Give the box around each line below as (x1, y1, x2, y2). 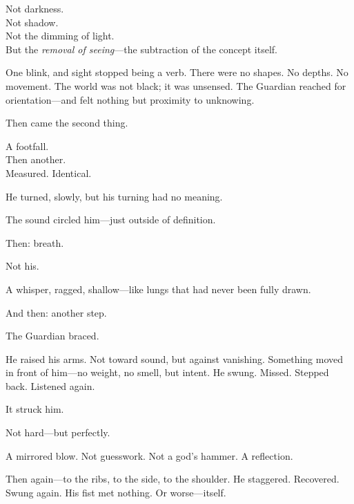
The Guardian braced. (6, 328, 99, 343)
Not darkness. (6, 1, 64, 15)
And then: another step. (6, 305, 107, 319)
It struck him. (6, 402, 64, 416)
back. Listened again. (6, 378, 95, 393)
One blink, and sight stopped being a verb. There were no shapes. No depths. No (6, 65, 348, 80)
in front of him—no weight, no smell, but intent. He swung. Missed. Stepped (6, 365, 329, 380)
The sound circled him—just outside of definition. (6, 212, 216, 227)
